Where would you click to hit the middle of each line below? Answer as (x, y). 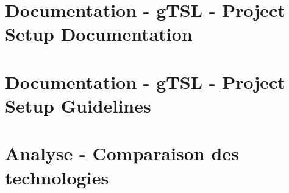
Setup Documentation (99, 34)
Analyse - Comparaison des (122, 153)
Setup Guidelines (78, 105)
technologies (57, 177)
